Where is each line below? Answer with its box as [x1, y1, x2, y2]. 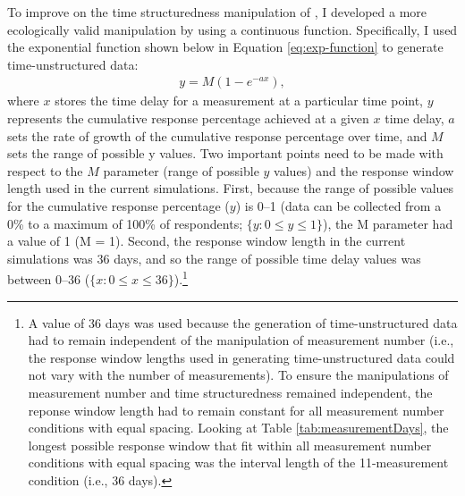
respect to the [7, 161, 83, 180]
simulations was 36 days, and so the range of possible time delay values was [7, 248, 421, 267]
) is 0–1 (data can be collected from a [235, 196, 442, 214]
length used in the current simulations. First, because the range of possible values [7, 179, 454, 198]
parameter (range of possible [103, 161, 259, 180]
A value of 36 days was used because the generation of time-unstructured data [28, 313, 458, 332]
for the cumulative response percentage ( [7, 196, 230, 214]
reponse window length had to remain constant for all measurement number [28, 400, 444, 419]
